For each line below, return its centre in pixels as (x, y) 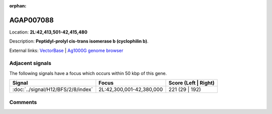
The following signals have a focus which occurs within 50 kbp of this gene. (88, 73)
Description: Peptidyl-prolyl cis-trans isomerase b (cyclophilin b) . (79, 41)
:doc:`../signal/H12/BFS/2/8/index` (53, 89)
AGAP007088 (31, 20)
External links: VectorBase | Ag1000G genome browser (66, 50)
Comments (23, 102)
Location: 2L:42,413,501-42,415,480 (48, 32)
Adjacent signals (30, 63)
